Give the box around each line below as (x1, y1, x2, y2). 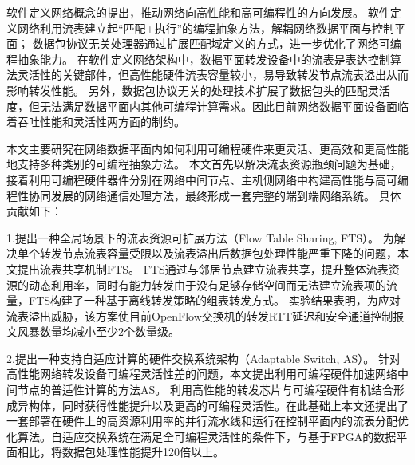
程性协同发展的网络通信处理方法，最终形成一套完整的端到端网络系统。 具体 (6, 187, 401, 203)
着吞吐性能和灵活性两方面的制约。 (6, 113, 185, 130)
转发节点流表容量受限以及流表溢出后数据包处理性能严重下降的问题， (39, 245, 397, 262)
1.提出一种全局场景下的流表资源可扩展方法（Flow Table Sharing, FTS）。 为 (6, 229, 394, 246)
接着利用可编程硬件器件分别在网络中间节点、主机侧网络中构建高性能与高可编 (6, 171, 409, 187)
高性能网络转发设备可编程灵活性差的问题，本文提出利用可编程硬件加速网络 (6, 365, 397, 382)
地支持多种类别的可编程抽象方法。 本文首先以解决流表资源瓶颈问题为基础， (6, 156, 401, 172)
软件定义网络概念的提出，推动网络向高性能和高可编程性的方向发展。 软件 (6, 4, 390, 20)
